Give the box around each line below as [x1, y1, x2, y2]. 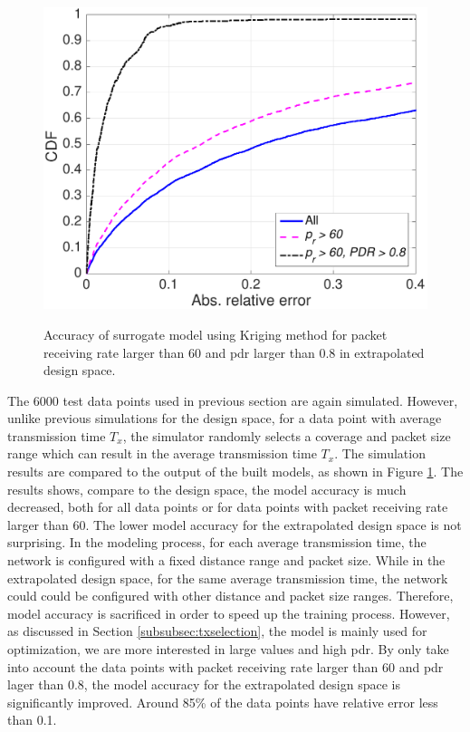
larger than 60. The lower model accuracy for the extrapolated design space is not [7, 515, 462, 534]
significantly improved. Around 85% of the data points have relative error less [7, 692, 438, 711]
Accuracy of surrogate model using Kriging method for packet [43, 324, 388, 343]
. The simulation [334, 444, 426, 463]
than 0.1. [7, 710, 57, 729]
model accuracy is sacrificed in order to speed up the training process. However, [7, 603, 450, 622]
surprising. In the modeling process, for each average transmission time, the [7, 533, 427, 552]
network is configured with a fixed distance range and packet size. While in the [7, 551, 446, 570]
